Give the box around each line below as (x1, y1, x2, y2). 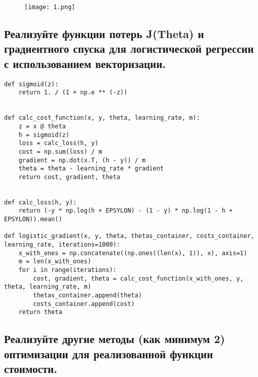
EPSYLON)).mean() (4, 216, 62, 223)
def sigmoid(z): (4, 80, 59, 88)
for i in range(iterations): (18, 266, 117, 274)
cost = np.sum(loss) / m (18, 148, 102, 155)
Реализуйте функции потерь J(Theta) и (4, 26, 204, 42)
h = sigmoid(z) (18, 131, 69, 139)
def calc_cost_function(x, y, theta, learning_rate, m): (4, 114, 200, 122)
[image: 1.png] (24, 4, 76, 11)
